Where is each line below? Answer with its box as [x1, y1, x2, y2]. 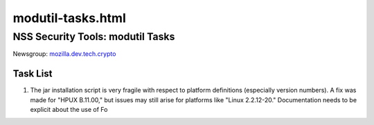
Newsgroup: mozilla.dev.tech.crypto [12, 50, 116, 58]
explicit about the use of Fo [30, 106, 108, 114]
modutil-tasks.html [12, 10, 126, 26]
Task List [12, 68, 53, 79]
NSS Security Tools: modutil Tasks [12, 30, 175, 43]
